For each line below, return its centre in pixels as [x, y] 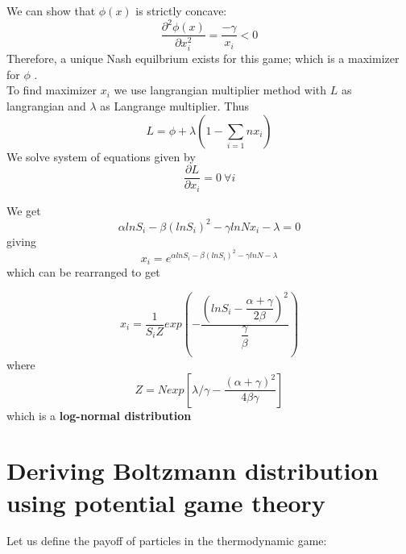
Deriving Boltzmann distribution [193, 471]
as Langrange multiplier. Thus [175, 106]
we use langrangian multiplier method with [220, 90]
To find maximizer [52, 90]
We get [24, 210]
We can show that [51, 10]
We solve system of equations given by [101, 156]
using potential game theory [166, 502]
